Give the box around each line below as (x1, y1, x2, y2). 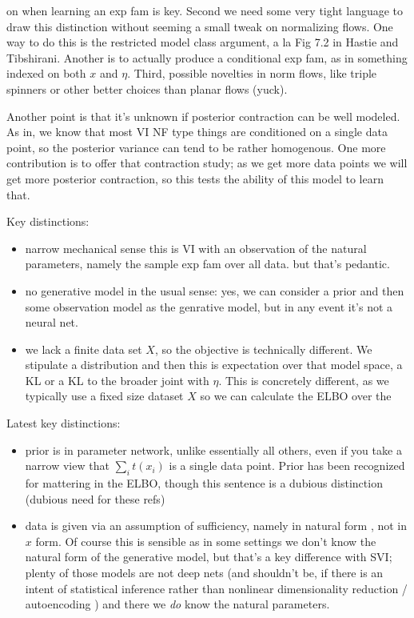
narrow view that (25, 457, 109, 474)
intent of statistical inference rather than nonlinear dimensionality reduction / (25, 580, 408, 596)
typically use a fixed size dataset (25, 387, 184, 404)
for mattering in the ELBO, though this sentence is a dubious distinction (25, 475, 383, 492)
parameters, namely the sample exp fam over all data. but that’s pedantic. (25, 255, 390, 272)
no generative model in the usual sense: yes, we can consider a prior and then (25, 282, 404, 299)
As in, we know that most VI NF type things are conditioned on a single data (6, 123, 388, 140)
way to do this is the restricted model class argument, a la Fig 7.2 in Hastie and (6, 34, 399, 50)
